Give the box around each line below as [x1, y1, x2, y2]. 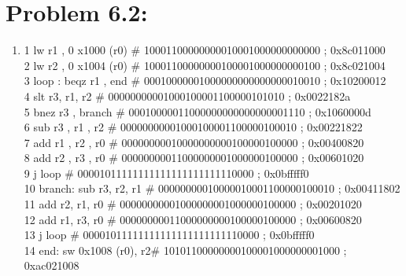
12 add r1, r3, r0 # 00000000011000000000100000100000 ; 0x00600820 [24, 211, 362, 227]
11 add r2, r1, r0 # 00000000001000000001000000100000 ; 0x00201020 [24, 196, 362, 212]
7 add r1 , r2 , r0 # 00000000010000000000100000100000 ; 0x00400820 [24, 134, 364, 150]
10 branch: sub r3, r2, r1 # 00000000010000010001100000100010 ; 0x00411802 [24, 180, 400, 197]
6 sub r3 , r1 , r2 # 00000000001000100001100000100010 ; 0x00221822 [24, 119, 363, 135]
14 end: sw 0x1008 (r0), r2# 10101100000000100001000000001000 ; [24, 241, 347, 258]
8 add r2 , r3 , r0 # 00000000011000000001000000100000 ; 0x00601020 [24, 149, 364, 166]
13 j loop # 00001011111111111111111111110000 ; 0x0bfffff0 [24, 226, 315, 243]
